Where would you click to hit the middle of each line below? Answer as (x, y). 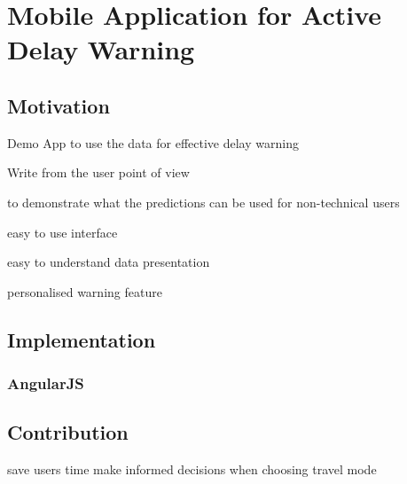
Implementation (82, 339)
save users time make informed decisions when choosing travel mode (192, 469)
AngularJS (46, 383)
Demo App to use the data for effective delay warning (153, 142)
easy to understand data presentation (109, 262)
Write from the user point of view (98, 172)
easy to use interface (63, 232)
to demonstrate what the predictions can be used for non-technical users (203, 202)
